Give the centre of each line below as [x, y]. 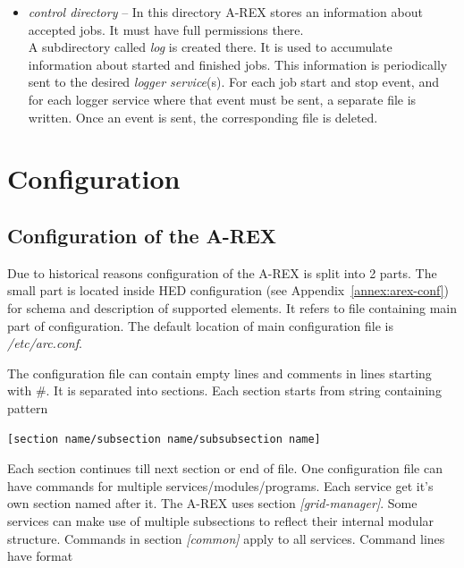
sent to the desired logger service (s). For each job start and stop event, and [233, 82]
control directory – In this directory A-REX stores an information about [225, 12]
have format [40, 556]
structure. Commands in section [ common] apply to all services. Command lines [226, 538]
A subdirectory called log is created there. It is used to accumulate [210, 47]
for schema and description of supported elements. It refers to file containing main [232, 307]
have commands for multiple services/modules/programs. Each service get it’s [220, 485]
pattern [28, 407]
